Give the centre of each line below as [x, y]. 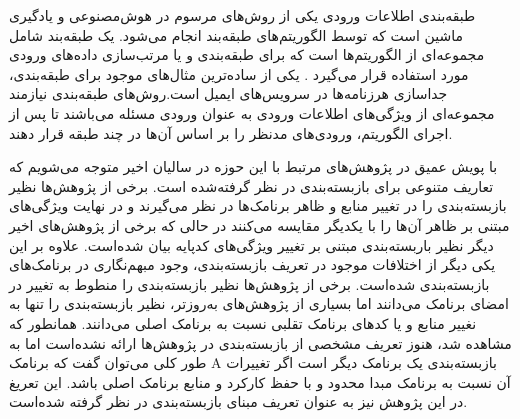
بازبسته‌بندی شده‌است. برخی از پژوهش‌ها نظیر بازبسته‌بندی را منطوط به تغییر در [249, 283]
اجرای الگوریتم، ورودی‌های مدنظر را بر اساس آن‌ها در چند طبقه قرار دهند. [231, 132]
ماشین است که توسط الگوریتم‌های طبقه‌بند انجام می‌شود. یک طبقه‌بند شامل [236, 34]
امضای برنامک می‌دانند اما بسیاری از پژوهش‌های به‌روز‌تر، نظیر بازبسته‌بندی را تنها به [259, 303]
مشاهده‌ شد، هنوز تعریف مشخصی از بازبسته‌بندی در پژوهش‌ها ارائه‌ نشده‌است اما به [260, 342]
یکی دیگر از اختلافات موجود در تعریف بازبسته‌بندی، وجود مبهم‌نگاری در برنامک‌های [252, 264]
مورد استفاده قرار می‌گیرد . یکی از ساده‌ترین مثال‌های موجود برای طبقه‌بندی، [239, 73]
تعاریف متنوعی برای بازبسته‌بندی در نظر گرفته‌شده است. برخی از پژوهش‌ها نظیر [251, 185]
